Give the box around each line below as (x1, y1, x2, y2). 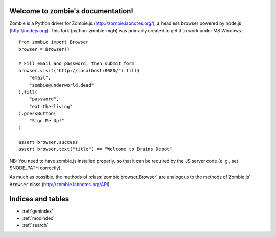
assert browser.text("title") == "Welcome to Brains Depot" (18, 146, 172, 152)
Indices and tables (9, 194, 70, 203)
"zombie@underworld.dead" (29, 82, 95, 88)
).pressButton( (18, 111, 57, 117)
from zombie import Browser (18, 39, 89, 45)
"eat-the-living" (29, 103, 73, 109)
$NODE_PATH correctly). (9, 165, 62, 171)
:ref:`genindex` (22, 208, 54, 214)
